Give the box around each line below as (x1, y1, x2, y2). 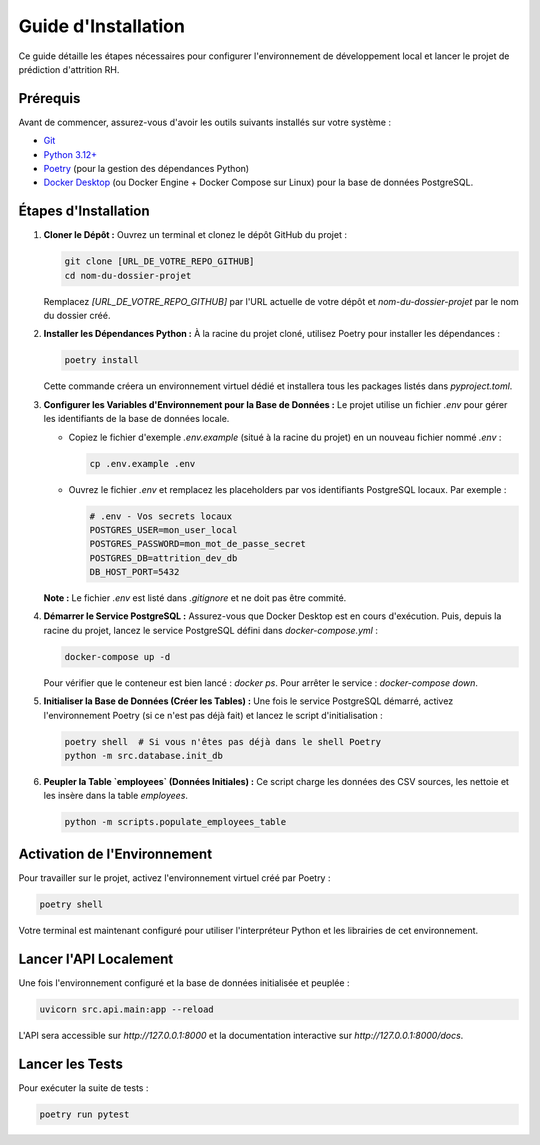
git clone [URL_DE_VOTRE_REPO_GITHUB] (64, 256, 255, 267)
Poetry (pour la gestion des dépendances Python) (43, 163, 250, 175)
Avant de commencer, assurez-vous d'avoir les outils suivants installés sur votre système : (18, 116, 392, 128)
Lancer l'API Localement (18, 950, 174, 967)
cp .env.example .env (89, 458, 196, 469)
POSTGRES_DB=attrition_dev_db (89, 552, 238, 564)
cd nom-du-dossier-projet (64, 270, 192, 281)
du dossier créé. (43, 310, 111, 322)
